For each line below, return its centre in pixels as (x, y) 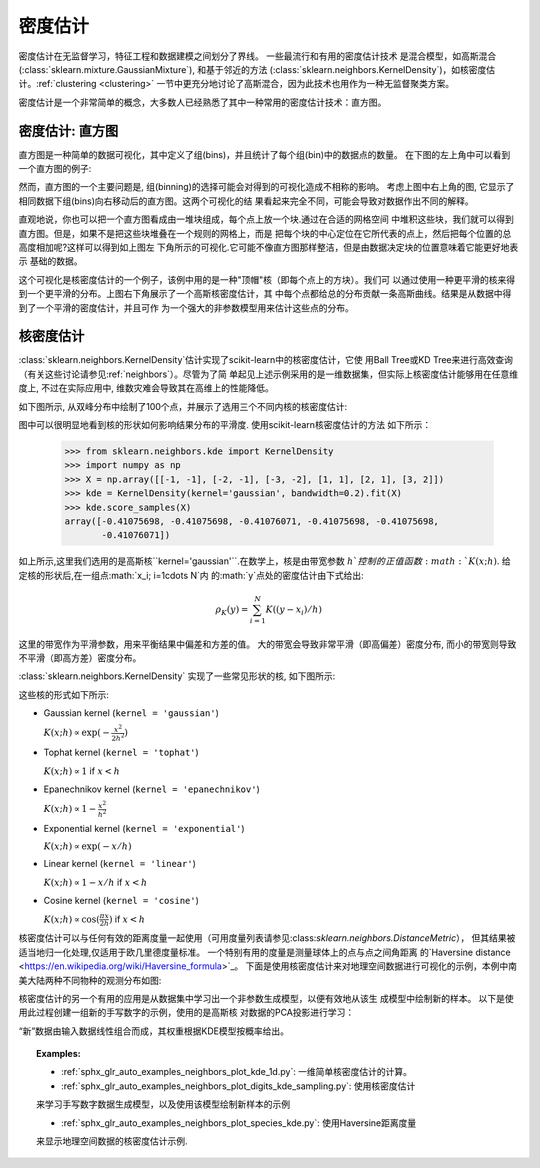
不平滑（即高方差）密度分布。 (80, 658)
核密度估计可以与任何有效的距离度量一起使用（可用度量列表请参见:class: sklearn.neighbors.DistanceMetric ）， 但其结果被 (267, 938)
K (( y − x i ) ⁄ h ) (293, 610)
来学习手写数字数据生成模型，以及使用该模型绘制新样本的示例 (163, 1104)
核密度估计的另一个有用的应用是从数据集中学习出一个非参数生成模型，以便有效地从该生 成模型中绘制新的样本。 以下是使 (266, 998)
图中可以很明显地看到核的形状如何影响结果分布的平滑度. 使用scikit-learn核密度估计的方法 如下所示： (225, 424)
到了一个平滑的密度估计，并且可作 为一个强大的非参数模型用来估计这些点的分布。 (186, 307)
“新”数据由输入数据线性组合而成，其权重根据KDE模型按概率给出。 (154, 1031)
